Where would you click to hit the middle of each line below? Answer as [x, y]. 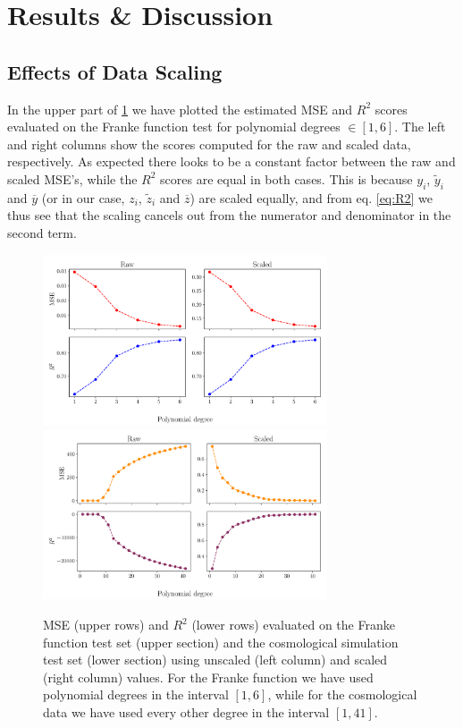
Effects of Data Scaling [115, 71]
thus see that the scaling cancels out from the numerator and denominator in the [229, 215]
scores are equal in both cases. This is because [286, 178]
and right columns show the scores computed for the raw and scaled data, [209, 144]
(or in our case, [83, 197]
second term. [42, 232]
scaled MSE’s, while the [72, 178]
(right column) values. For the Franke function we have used [208, 677]
